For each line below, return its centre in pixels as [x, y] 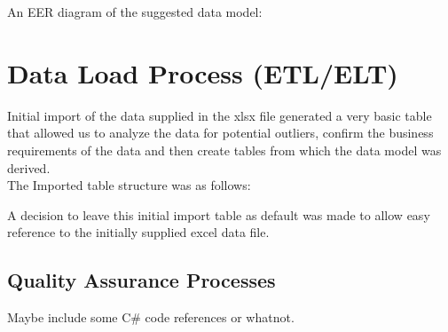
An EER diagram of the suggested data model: [135, 12]
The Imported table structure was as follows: [129, 185]
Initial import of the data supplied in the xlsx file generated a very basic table [220, 115]
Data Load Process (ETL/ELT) [203, 72]
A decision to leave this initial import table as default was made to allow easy [219, 214]
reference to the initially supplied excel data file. [138, 232]
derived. [29, 167]
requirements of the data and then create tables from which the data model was [224, 150]
